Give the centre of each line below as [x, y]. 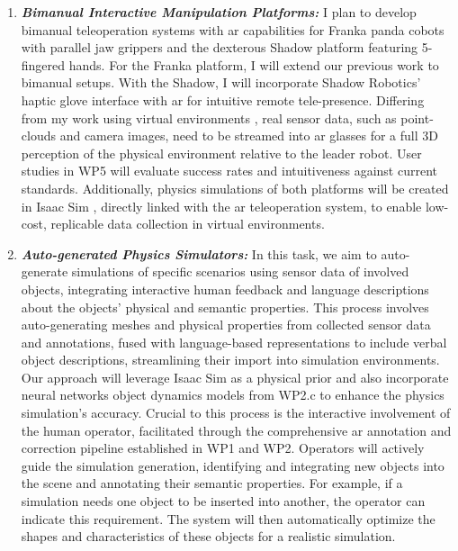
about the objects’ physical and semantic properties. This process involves [225, 307]
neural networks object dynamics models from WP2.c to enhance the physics [233, 395]
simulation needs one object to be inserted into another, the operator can [223, 501]
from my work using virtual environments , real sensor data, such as [209, 117]
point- [417, 117]
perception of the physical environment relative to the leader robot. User [221, 153]
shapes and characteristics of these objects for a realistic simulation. [208, 536]
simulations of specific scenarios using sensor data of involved [240, 271]
